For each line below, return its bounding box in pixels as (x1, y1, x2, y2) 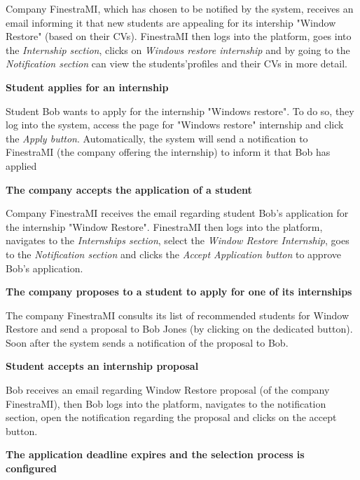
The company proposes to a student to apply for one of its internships (6, 284, 352, 299)
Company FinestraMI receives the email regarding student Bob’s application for (6, 206, 349, 220)
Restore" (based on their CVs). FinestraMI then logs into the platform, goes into (6, 29, 352, 44)
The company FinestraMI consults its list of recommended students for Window (6, 307, 349, 322)
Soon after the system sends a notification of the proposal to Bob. (6, 335, 289, 349)
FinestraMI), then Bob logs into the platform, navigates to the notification (6, 396, 326, 411)
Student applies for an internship (6, 79, 169, 94)
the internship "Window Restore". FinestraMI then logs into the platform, (6, 219, 323, 234)
